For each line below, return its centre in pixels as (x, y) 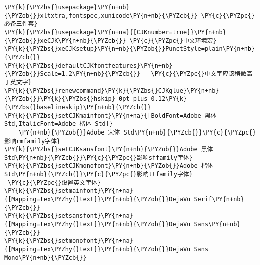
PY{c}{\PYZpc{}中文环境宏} (175, 40)
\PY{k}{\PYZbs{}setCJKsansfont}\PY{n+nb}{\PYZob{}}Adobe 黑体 (109, 149)
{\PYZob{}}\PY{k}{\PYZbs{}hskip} (60, 99)
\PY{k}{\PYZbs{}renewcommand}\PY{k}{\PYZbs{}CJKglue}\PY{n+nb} (112, 91)
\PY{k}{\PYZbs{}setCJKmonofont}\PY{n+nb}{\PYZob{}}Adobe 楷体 (109, 166)
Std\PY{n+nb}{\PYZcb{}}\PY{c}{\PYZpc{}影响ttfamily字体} (98, 174)
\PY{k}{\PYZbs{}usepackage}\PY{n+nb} (67, 7)
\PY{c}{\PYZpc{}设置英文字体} (54, 182)
